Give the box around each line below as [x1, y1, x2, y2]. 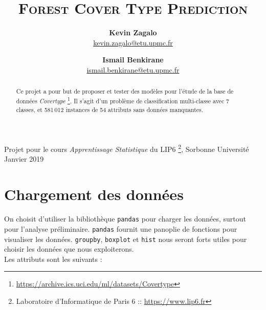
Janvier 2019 [4, 153, 44, 164]
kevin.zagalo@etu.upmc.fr [93, 37, 173, 48]
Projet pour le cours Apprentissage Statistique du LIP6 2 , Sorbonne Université [4, 142, 249, 154]
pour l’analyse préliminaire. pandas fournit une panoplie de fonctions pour [4, 223, 237, 234]
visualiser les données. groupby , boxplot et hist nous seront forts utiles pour [4, 233, 247, 244]
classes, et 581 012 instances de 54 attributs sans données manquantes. [16, 105, 204, 114]
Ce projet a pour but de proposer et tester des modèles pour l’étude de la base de [16, 87, 234, 96]
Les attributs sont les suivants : [4, 253, 102, 264]
